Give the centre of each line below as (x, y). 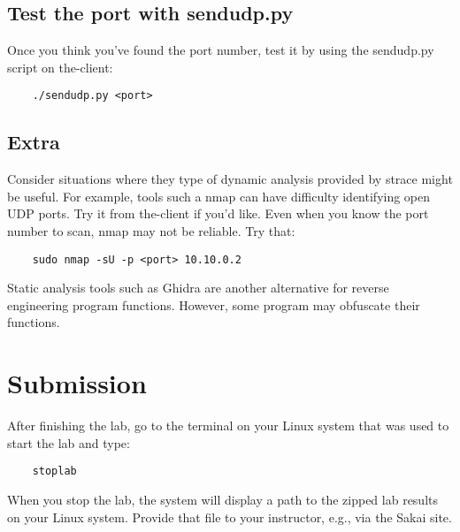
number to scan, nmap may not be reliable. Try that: (151, 231)
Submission (77, 383)
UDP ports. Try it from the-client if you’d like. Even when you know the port (218, 213)
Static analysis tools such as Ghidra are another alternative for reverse (198, 288)
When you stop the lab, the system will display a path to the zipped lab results (223, 500)
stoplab (54, 471)
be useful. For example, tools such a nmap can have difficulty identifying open (219, 196)
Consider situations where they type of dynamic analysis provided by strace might (230, 179)
